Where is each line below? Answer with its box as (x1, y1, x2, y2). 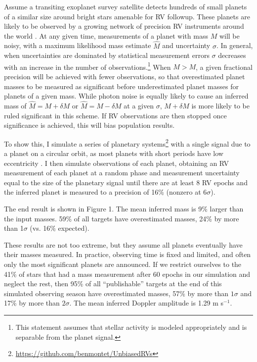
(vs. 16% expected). (30, 223, 89, 233)
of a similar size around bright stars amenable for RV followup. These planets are (4, 11, 250, 21)
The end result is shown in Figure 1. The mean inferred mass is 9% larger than (4, 204, 244, 214)
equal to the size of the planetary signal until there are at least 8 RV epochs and (4, 177, 248, 187)
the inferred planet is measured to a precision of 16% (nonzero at (4, 187, 201, 197)
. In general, (216, 40, 253, 51)
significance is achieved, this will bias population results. (4, 120, 175, 130)
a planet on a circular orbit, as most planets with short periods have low (4, 148, 223, 158)
